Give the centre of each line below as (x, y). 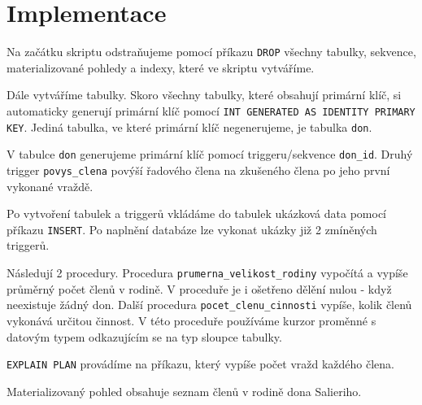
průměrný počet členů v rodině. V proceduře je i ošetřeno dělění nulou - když (199, 288)
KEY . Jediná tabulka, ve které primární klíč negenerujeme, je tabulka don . (189, 126)
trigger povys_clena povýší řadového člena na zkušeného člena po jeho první (198, 170)
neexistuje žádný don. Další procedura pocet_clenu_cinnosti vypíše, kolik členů (209, 305)
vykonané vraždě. (50, 186)
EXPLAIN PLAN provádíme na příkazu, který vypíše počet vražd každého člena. (200, 364)
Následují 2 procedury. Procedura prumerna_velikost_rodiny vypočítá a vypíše (207, 273)
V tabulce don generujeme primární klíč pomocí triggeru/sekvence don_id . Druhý (210, 154)
